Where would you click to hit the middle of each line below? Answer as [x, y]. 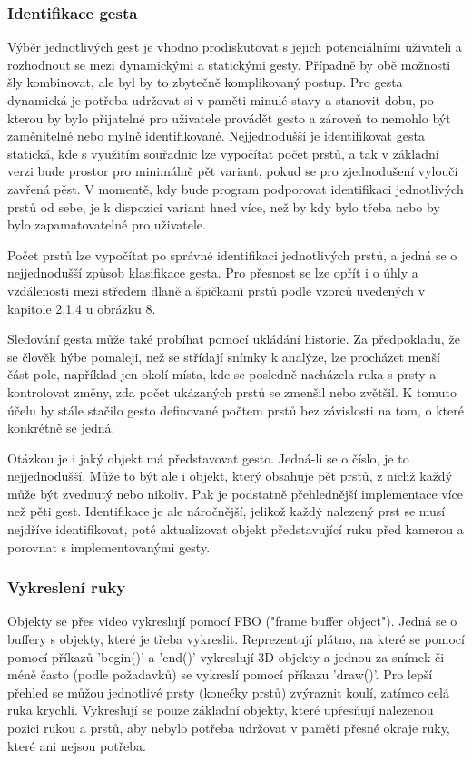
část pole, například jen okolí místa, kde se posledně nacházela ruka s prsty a [222, 374]
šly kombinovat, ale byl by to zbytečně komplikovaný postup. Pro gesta [205, 82]
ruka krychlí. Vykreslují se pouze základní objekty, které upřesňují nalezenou [221, 710]
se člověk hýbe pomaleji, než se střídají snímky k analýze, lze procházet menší [224, 356]
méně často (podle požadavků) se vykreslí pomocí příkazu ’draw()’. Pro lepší [220, 674]
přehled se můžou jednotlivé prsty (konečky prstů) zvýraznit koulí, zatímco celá [228, 692]
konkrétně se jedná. [61, 428]
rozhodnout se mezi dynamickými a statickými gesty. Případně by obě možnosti [229, 64]
